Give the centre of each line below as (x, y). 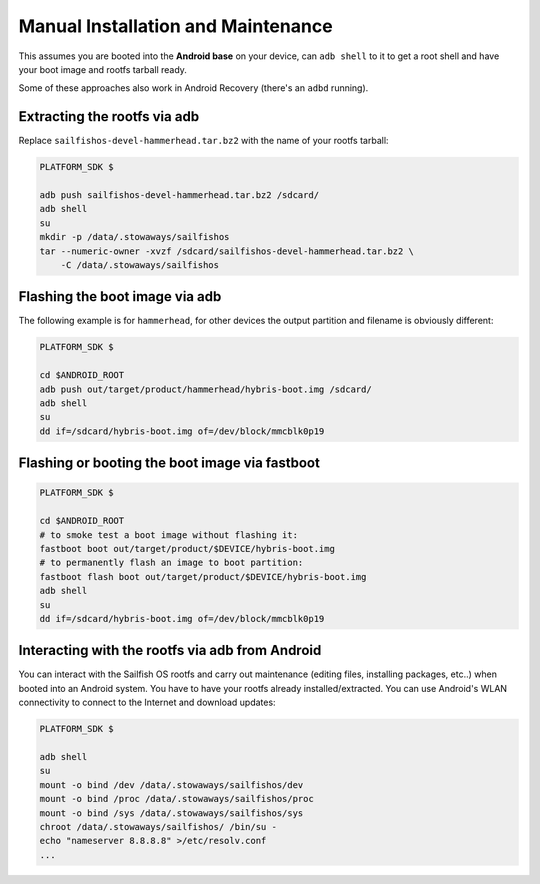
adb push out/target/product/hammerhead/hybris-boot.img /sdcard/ (205, 389)
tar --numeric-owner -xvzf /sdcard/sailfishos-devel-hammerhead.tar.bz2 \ (227, 251)
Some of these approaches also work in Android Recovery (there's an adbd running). (193, 88)
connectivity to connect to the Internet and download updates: (147, 702)
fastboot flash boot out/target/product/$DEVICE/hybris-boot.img (203, 576)
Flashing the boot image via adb (120, 296)
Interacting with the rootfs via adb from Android (170, 650)
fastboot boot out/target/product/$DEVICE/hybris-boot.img (187, 548)
